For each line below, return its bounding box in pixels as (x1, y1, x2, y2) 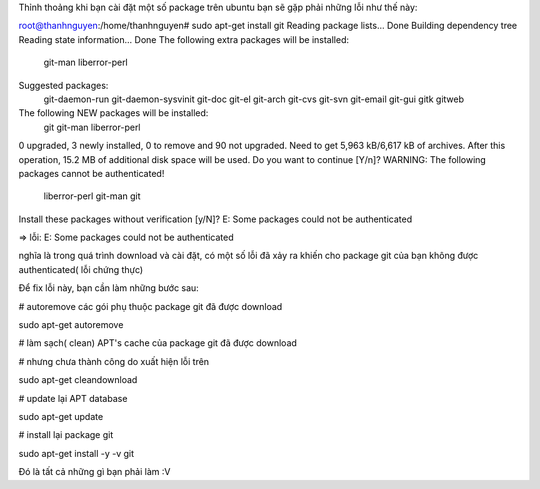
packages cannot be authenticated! (18, 167, 165, 179)
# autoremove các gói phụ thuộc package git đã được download (18, 300, 283, 312)
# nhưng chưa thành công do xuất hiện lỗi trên (18, 355, 210, 367)
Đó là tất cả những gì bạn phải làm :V (18, 466, 171, 478)
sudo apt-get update (18, 410, 104, 422)
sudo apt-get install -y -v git (18, 447, 135, 459)
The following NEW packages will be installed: (18, 107, 209, 119)
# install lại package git (18, 429, 114, 441)
